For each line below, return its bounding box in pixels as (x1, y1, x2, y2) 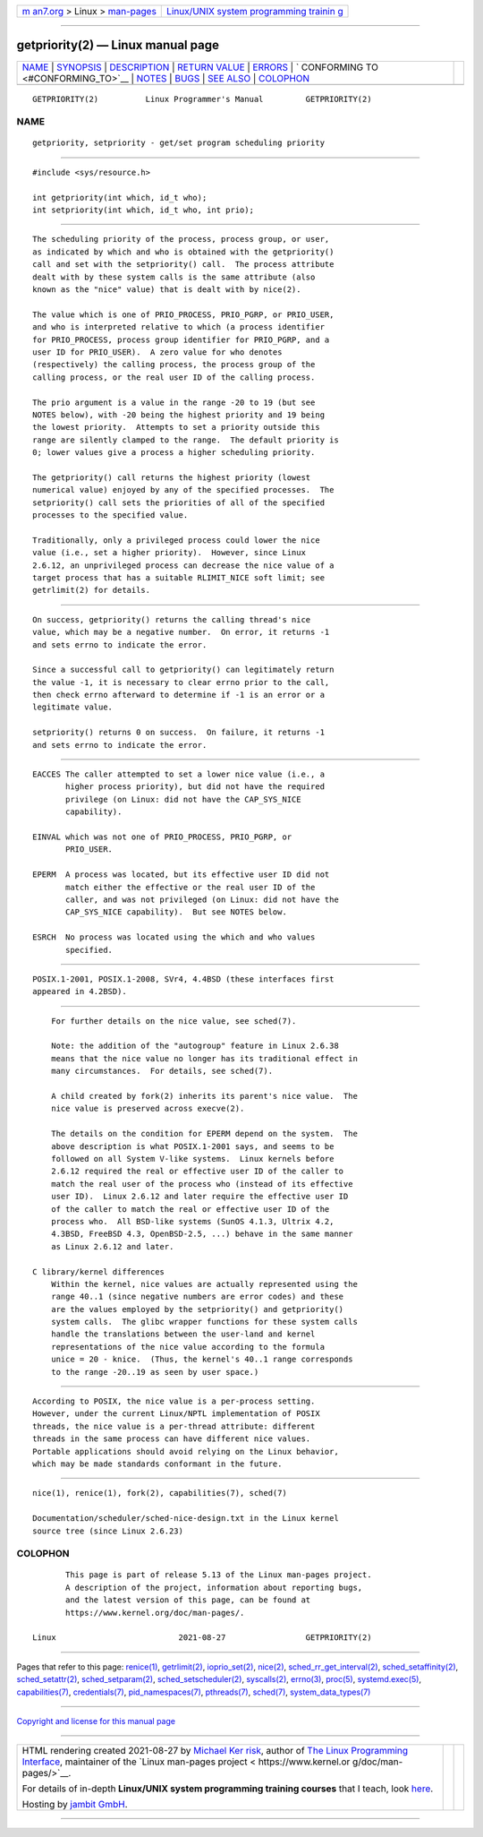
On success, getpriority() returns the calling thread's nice (32, 614, 311, 624)
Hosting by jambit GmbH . (21, 1798, 129, 1811)
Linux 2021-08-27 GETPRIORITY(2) (32, 1633, 372, 1643)
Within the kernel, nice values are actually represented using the (50, 1279, 358, 1289)
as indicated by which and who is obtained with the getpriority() (32, 246, 335, 257)
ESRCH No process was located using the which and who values (32, 932, 316, 942)
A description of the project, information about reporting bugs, (65, 1582, 363, 1592)
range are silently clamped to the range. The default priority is (32, 434, 339, 445)
